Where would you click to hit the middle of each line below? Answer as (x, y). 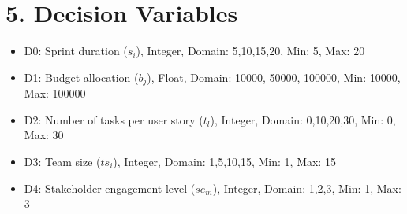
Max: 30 (44, 135)
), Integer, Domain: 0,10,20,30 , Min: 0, (303, 119)
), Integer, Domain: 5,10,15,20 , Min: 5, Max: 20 (250, 51)
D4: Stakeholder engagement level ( (110, 188)
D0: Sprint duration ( (76, 51)
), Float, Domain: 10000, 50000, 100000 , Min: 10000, (274, 77)
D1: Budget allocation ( (81, 77)
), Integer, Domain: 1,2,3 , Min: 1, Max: (307, 188)
